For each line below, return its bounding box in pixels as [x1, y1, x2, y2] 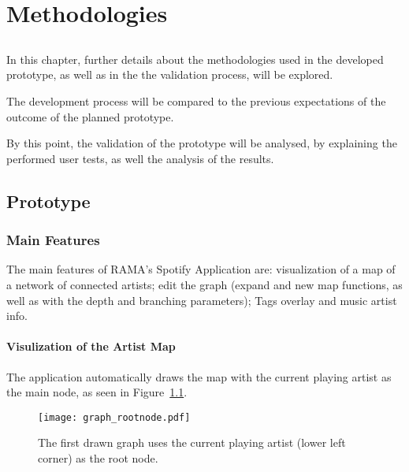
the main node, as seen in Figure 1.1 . [6, 384, 188, 400]
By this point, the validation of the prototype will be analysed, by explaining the [6, 135, 397, 151]
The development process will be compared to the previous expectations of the [6, 92, 386, 109]
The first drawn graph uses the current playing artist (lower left [38, 434, 346, 451]
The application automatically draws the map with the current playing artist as [6, 368, 392, 385]
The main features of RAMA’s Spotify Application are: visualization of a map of [6, 261, 396, 277]
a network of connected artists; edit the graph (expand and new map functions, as [6, 276, 403, 292]
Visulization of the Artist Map [6, 338, 176, 355]
